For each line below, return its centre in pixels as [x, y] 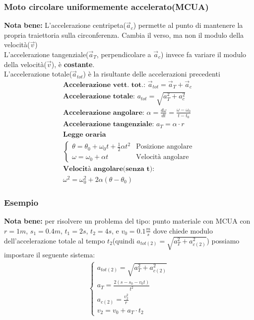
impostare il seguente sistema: [50, 255]
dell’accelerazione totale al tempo [55, 240]
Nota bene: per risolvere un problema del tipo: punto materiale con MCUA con [127, 221]
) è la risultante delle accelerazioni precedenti [152, 74]
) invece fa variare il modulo [204, 54]
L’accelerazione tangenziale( [46, 54]
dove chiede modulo [183, 230]
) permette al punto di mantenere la [188, 25]
